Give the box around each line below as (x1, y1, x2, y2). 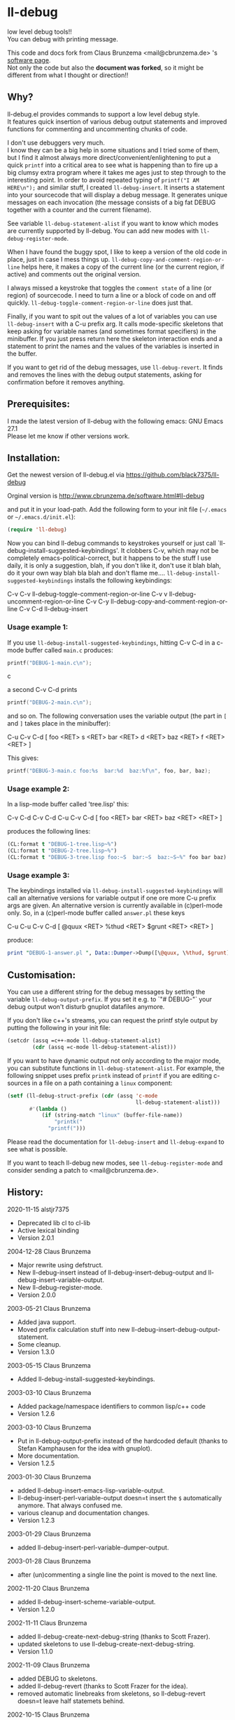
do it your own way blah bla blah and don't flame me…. (7, 569, 166, 578)
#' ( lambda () (29, 1105, 68, 1112)
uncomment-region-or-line (7, 597, 85, 606)
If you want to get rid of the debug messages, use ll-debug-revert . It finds (7, 363, 223, 371)
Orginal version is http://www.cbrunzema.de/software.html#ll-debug (7, 492, 205, 500)
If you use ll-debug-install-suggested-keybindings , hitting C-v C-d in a (7, 638, 215, 646)
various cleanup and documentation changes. (17, 1508, 150, 1516)
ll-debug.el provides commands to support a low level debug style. (7, 109, 200, 118)
